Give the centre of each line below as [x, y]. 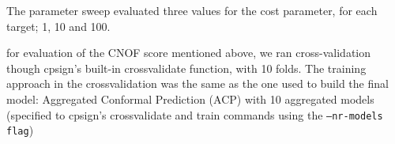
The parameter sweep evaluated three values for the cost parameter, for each [192, 10]
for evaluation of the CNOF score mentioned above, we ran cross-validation [189, 53]
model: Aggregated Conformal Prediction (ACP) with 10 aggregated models [190, 99]
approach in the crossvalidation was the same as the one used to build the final [197, 83]
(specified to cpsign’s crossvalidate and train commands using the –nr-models [195, 114]
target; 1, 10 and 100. [58, 26]
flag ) [20, 130]
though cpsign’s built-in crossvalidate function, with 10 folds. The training [186, 68]
